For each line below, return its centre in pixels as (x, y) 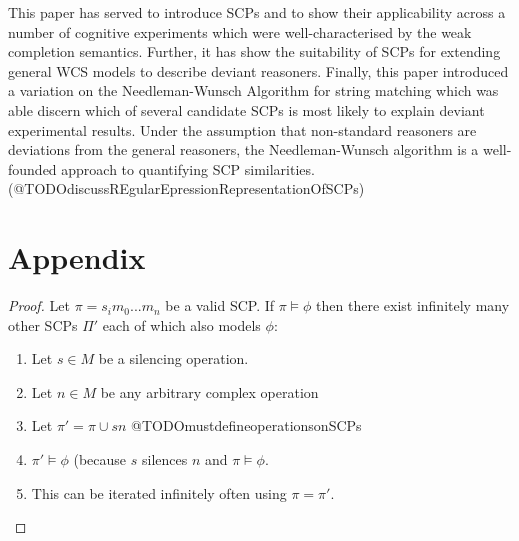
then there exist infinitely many (413, 305)
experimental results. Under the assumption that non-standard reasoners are (242, 129)
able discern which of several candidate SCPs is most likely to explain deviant (246, 109)
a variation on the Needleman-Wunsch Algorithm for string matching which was (253, 90)
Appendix (77, 257)
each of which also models (181, 324)
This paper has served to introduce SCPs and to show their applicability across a (257, 12)
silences (164, 459)
